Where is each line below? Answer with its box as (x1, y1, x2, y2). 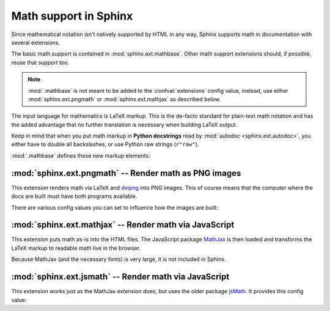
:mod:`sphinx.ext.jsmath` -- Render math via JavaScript (11, 272, 230, 282)
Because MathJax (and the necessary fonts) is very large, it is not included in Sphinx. (11, 255, 226, 263)
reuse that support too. (11, 59, 70, 66)
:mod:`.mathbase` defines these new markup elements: (11, 152, 150, 159)
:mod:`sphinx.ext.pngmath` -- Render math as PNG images (11, 168, 241, 178)
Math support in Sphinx (11, 9, 133, 23)
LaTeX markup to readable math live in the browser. (11, 244, 141, 252)
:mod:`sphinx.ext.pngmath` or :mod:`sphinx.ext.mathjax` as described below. (28, 95, 221, 103)
